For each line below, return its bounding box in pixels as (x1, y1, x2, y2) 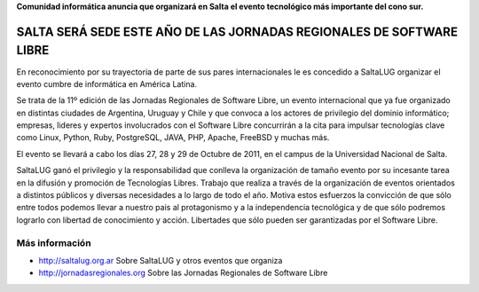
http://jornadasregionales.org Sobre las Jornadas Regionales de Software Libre (38, 267, 328, 279)
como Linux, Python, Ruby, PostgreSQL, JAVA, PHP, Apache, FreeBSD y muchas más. (16, 132, 330, 143)
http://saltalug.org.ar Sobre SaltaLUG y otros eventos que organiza (38, 255, 283, 265)
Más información (16, 236, 92, 249)
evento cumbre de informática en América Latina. (16, 78, 198, 89)
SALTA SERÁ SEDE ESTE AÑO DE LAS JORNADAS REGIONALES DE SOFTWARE (16, 24, 459, 39)
